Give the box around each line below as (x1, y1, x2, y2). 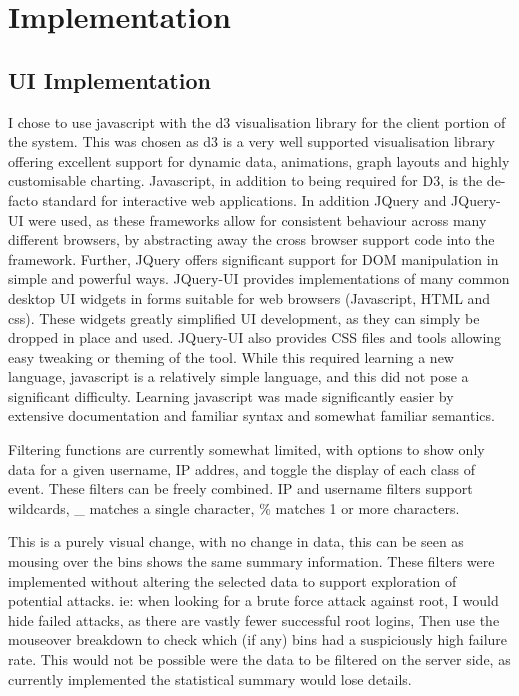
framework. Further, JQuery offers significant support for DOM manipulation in (8, 248, 499, 269)
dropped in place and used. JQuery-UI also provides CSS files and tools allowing (8, 327, 502, 348)
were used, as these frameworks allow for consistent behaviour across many (28, 209, 487, 230)
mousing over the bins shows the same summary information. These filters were (8, 551, 495, 572)
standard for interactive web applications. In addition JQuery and (42, 189, 447, 210)
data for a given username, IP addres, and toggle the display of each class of (8, 458, 475, 479)
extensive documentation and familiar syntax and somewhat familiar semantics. (8, 405, 495, 426)
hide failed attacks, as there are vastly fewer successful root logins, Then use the (8, 609, 500, 630)
